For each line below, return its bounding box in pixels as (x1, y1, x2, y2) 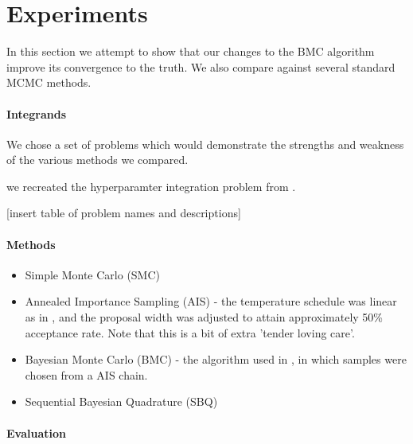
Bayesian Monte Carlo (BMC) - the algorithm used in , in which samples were (25, 351, 407, 368)
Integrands (6, 105, 66, 122)
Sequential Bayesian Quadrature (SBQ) (25, 393, 218, 410)
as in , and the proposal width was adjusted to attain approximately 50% (25, 309, 384, 325)
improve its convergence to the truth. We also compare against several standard (6, 58, 395, 75)
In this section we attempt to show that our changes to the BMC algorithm (6, 43, 375, 60)
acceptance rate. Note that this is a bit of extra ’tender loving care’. (25, 324, 355, 341)
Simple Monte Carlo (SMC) (25, 266, 161, 282)
